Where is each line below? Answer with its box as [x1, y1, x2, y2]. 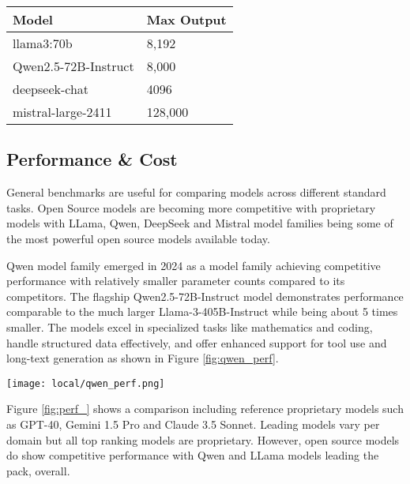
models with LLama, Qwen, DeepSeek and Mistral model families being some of [6, 215, 393, 231]
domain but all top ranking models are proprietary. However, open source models [6, 431, 400, 448]
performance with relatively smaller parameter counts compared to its [6, 272, 345, 289]
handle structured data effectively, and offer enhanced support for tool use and [6, 334, 387, 351]
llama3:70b [13, 34, 73, 52]
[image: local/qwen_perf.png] [6, 377, 165, 389]
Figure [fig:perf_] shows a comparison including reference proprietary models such [6, 400, 404, 417]
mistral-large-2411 [13, 103, 112, 121]
